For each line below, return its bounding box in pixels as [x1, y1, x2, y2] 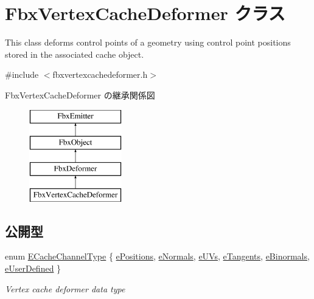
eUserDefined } [5, 262, 61, 275]
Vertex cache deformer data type [5, 282, 125, 295]
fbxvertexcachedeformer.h [52, 68, 148, 81]
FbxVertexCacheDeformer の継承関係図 [5, 88, 155, 101]
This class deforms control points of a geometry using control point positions [5, 36, 291, 49]
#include [5, 68, 39, 81]
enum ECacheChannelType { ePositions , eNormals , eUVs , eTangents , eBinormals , [5, 250, 310, 263]
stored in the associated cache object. [5, 47, 144, 60]
